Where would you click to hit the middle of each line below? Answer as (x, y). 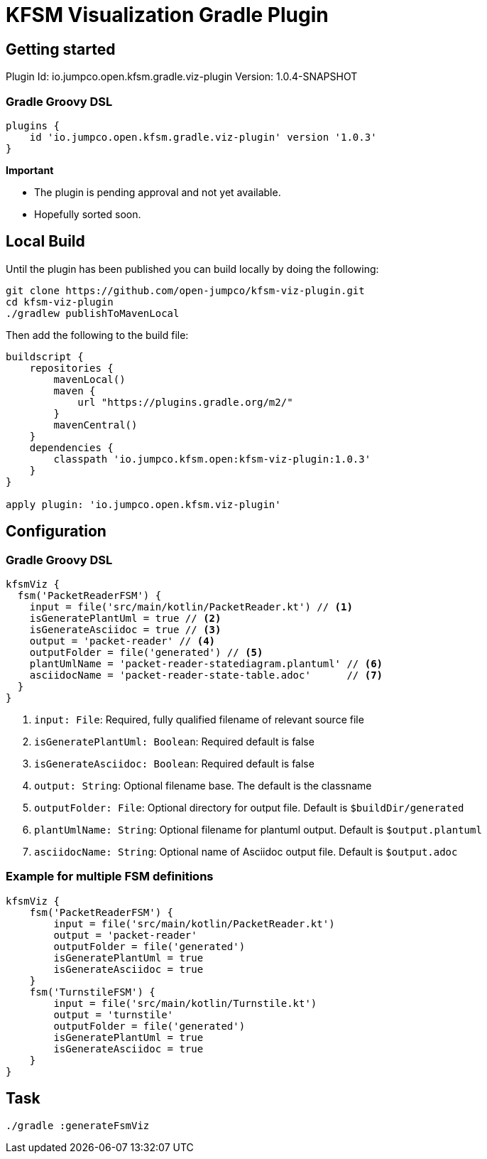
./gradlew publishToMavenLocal (93, 313)
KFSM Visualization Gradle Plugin (167, 15)
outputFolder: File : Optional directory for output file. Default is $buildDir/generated (249, 807)
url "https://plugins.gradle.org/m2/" (185, 402)
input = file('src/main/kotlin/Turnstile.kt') (185, 1003)
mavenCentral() (95, 425)
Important (30, 170)
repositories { (71, 368)
